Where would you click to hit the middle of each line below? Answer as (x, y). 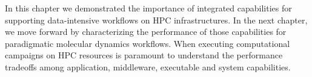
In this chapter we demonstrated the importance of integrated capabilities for (148, 8)
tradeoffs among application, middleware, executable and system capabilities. (148, 66)
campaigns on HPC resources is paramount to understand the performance (144, 55)
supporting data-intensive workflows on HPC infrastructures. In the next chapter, (156, 20)
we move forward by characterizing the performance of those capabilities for (146, 32)
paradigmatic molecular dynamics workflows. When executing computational (148, 43)
